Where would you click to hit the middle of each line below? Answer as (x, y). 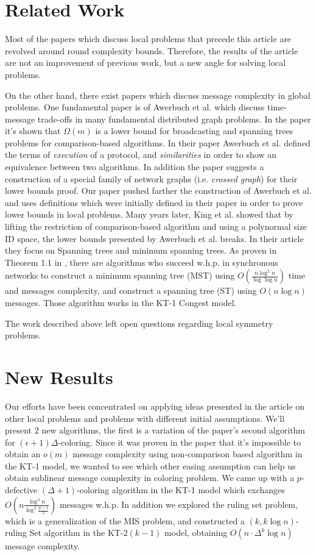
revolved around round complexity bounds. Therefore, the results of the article (152, 50)
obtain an (23, 454)
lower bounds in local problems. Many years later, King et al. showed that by (149, 214)
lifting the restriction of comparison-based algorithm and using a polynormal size (156, 226)
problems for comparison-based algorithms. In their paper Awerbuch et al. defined (158, 142)
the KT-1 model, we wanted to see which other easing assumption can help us (150, 465)
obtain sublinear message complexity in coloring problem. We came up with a (150, 478)
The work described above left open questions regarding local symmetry (139, 323)
